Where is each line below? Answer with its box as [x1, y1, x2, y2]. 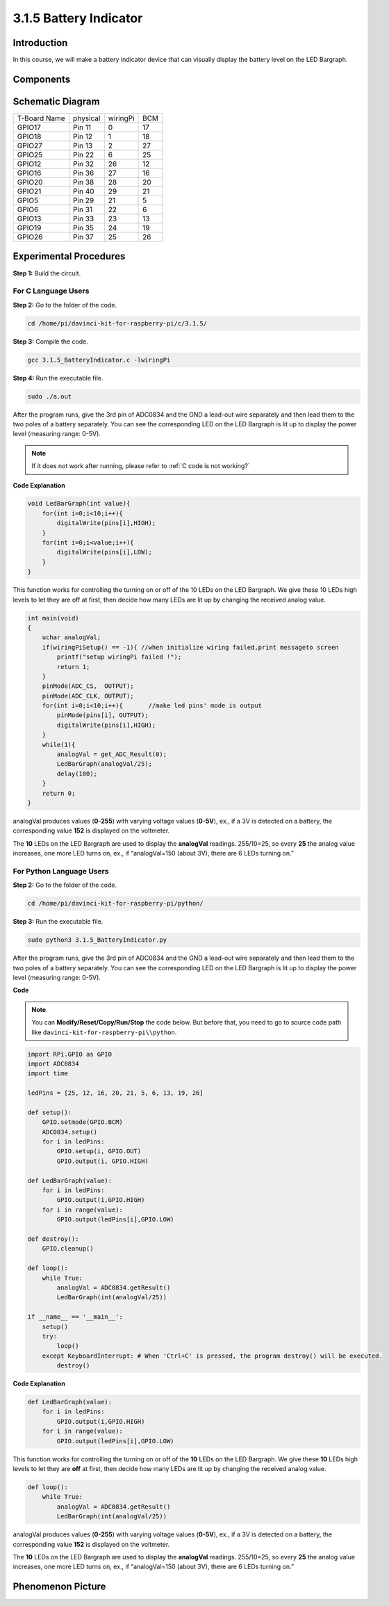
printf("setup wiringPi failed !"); [56, 653, 182, 661]
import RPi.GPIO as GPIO [27, 1050, 113, 1058]
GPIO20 [17, 177, 43, 187]
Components [13, 73, 71, 85]
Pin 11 [73, 122, 92, 132]
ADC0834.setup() [42, 1127, 97, 1136]
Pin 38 [73, 177, 94, 187]
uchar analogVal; [42, 634, 101, 641]
